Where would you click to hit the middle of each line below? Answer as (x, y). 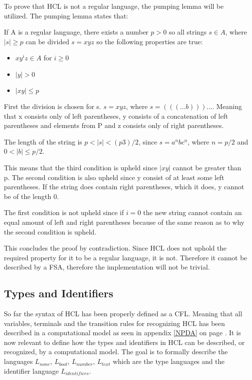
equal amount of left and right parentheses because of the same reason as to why (124, 222)
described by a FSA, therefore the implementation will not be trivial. (107, 267)
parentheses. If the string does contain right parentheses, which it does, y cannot (124, 187)
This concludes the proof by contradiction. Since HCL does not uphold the (115, 248)
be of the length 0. (31, 196)
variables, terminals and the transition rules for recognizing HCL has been (115, 323)
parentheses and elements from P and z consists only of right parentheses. (114, 125)
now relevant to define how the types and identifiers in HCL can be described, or (124, 342)
